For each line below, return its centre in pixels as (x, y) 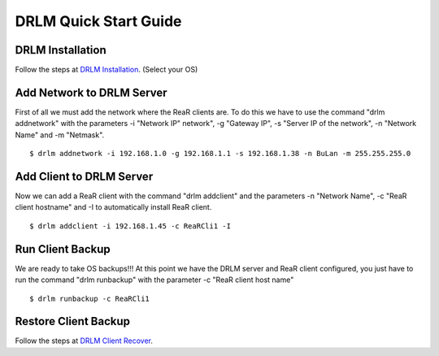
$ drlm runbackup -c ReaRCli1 (90, 298)
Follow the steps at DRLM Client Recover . (84, 341)
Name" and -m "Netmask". (60, 135)
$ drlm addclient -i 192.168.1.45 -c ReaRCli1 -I (130, 226)
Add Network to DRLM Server (91, 92)
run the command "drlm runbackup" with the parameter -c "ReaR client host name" (154, 280)
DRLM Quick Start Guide (98, 21)
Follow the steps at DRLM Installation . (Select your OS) (106, 70)
